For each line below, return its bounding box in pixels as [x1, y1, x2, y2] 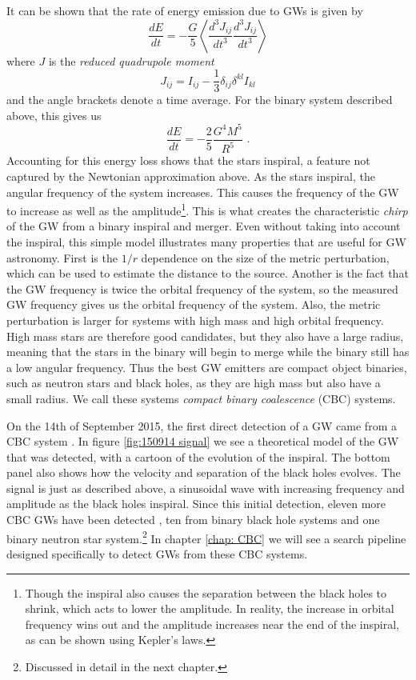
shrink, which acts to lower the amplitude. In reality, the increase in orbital [25, 600, 394, 617]
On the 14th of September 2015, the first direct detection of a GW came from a [6, 417, 397, 434]
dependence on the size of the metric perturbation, [141, 249, 390, 266]
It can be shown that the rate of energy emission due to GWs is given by [6, 2, 363, 18]
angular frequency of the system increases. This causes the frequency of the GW [6, 183, 399, 200]
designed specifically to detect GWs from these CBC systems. [6, 545, 308, 562]
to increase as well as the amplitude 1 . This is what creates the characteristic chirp [6, 200, 408, 218]
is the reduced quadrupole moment [48, 52, 214, 69]
